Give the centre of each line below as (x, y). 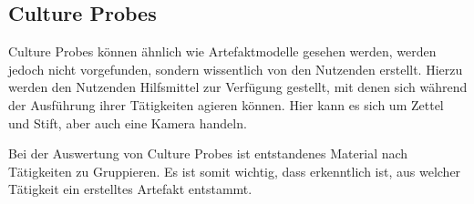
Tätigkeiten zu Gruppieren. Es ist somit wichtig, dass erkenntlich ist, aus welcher (235, 171)
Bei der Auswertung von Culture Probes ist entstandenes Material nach (208, 153)
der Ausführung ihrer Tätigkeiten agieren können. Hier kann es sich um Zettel (226, 104)
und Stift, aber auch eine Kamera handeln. (128, 122)
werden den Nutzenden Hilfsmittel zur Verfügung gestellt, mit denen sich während (238, 87)
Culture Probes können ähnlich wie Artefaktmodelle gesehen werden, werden (222, 51)
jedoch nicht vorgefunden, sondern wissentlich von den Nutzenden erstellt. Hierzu (236, 69)
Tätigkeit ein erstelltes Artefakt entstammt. (130, 189)
